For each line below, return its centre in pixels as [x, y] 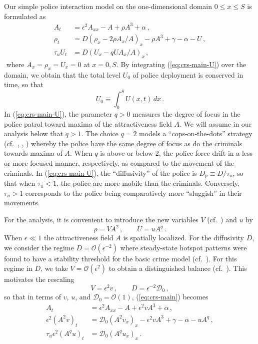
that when [20, 183]
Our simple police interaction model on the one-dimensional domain [108, 6]
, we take [54, 268]
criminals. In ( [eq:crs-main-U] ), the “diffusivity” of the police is [100, 173]
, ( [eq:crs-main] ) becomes [170, 297]
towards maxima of [33, 153]
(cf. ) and [222, 219]
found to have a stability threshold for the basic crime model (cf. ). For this [120, 258]
